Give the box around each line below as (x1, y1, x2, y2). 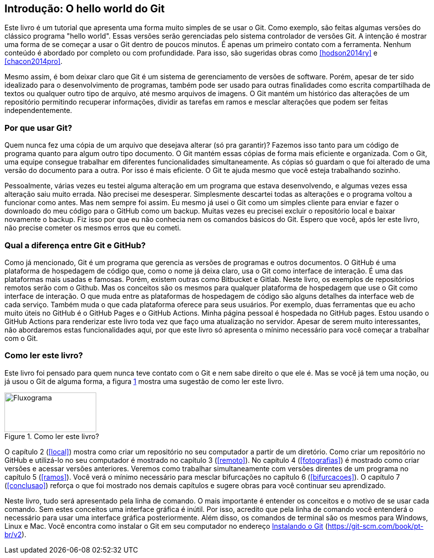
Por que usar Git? (4, 122, 72, 133)
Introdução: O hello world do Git (4, 2, 165, 15)
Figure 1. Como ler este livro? (4, 432, 99, 441)
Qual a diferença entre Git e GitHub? (4, 240, 146, 250)
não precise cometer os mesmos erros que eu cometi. (4, 223, 181, 232)
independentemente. (4, 106, 72, 115)
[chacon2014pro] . (4, 57, 62, 66)
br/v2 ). (4, 530, 26, 539)
